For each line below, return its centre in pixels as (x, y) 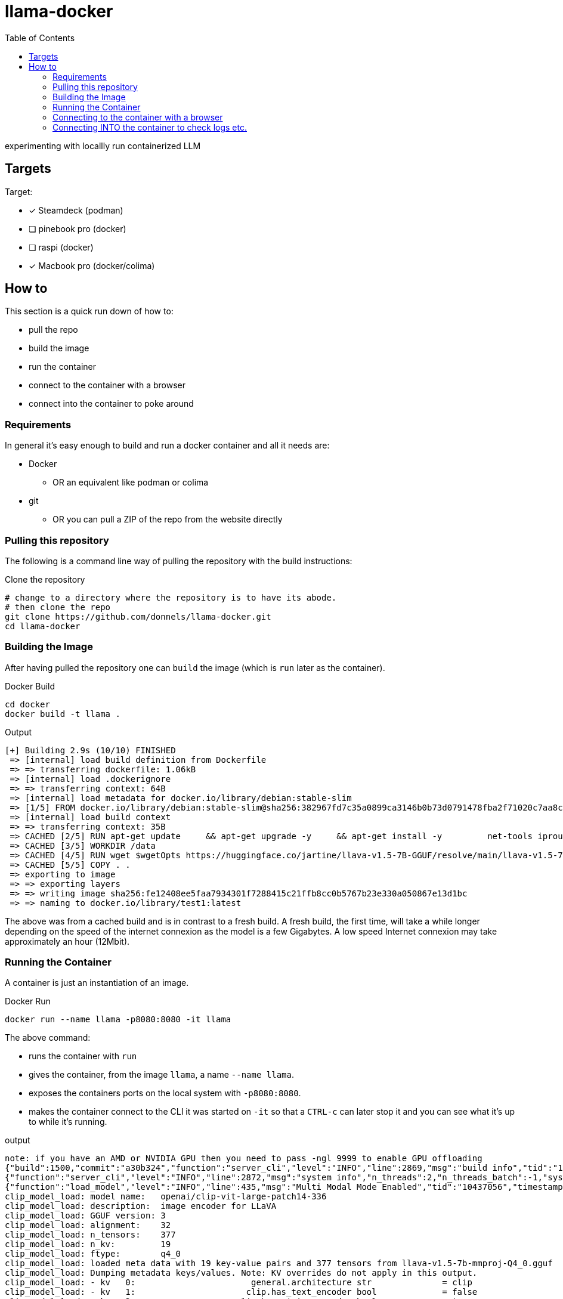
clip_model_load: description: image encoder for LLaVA (141, 1206)
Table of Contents (40, 38)
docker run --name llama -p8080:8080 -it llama (118, 1020)
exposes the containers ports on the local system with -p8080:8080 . (165, 1093)
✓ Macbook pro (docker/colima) (92, 265)
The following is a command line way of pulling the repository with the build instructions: (179, 561)
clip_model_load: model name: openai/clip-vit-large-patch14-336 (166, 1197)
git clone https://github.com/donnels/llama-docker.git (138, 616)
